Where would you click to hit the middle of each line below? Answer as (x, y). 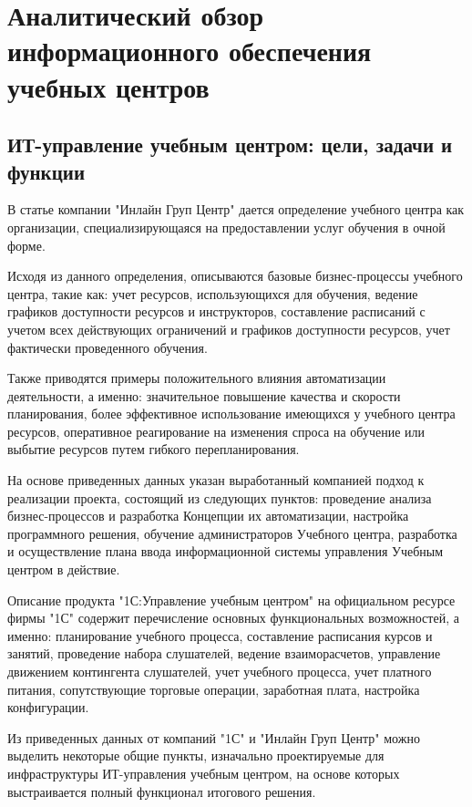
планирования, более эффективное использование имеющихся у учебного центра (231, 414)
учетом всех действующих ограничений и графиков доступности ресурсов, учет (229, 329)
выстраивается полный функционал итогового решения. (162, 791)
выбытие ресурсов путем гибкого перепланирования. (154, 449)
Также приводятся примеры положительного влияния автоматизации (197, 378)
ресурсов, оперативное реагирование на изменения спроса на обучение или (216, 431)
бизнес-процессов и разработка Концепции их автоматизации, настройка (208, 516)
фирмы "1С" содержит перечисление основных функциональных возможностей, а (233, 618)
